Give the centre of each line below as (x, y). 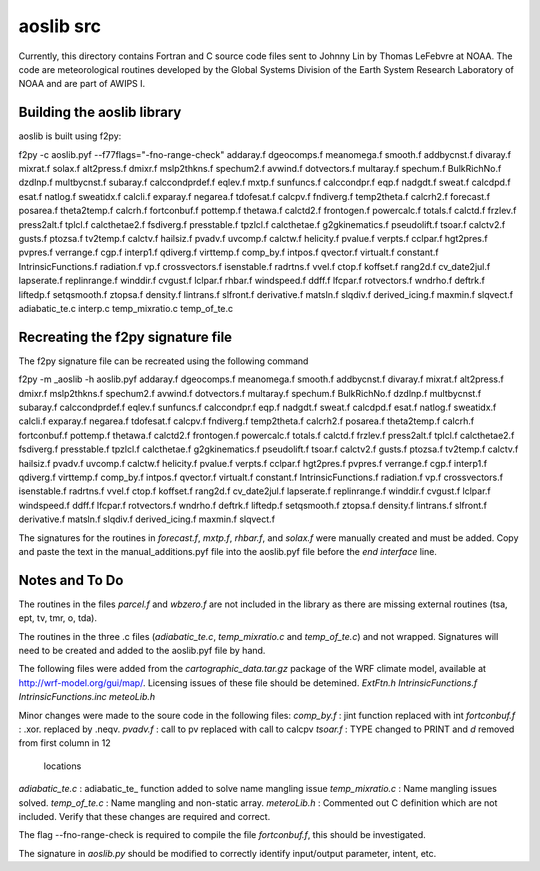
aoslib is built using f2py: (70, 136)
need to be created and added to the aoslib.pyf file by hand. (142, 650)
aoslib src (60, 26)
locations (62, 766)
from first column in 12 (64, 743)
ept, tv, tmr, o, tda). (57, 618)
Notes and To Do (71, 580)
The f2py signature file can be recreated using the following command (163, 361)
